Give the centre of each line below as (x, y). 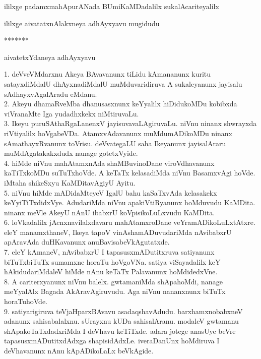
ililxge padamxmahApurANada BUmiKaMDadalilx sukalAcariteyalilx (112, 6)
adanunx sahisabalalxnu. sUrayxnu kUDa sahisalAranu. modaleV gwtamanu (121, 321)
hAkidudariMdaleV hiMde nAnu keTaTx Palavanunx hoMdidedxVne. (111, 272)
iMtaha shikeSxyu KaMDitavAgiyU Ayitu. (70, 182)
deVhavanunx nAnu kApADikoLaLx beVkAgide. (79, 350)
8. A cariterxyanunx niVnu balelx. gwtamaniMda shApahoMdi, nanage (113, 281)
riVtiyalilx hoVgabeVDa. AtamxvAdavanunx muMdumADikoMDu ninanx (118, 133)
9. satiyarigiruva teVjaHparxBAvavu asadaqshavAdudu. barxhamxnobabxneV (123, 311)
